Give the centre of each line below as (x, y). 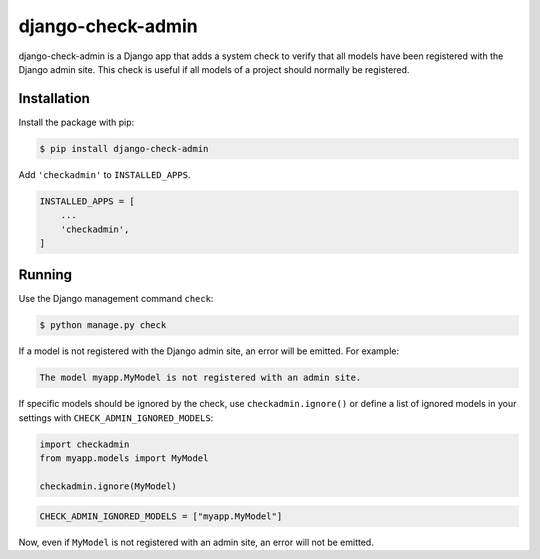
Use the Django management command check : (116, 299)
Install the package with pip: (76, 122)
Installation (54, 98)
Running (45, 275)
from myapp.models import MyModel (124, 458)
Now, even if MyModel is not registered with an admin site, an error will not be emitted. (196, 542)
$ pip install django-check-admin (124, 148)
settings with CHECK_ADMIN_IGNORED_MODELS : (116, 417)
